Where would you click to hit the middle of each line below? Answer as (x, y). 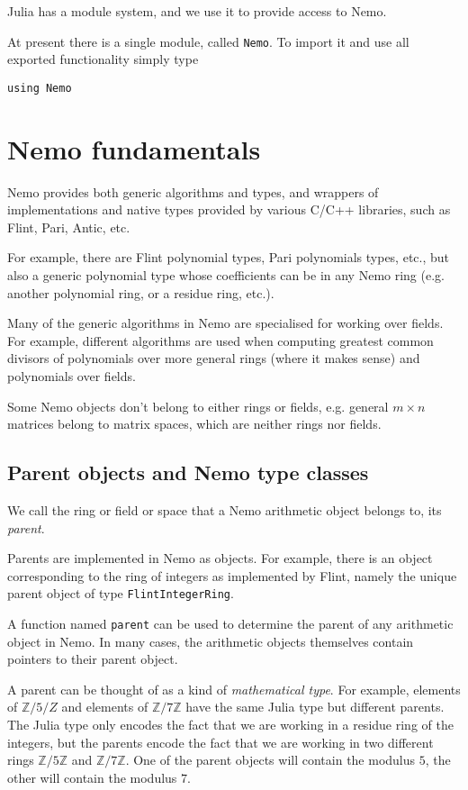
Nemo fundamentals (134, 148)
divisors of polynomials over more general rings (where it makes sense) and (214, 358)
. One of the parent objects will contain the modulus (270, 760)
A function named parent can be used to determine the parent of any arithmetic (230, 623)
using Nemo (40, 88)
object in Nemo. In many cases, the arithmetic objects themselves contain (211, 641)
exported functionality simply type (103, 59)
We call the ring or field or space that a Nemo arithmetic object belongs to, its (225, 509)
